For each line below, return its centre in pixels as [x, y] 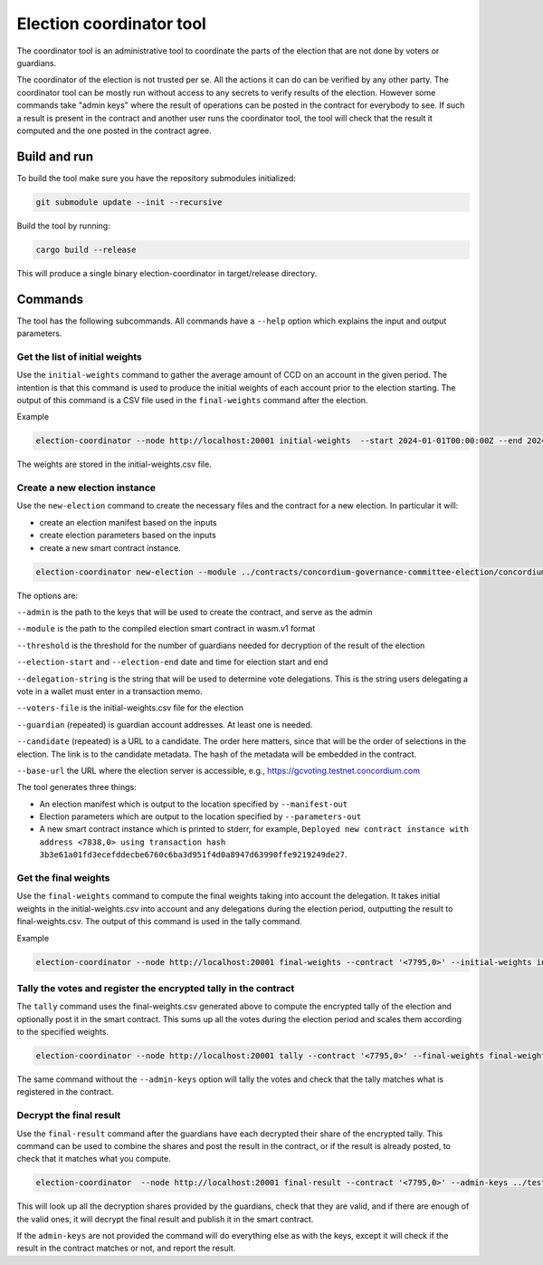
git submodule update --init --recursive [129, 202]
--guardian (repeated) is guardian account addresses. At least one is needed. [165, 724]
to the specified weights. [62, 1032]
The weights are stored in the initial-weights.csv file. [114, 464]
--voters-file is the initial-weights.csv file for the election [130, 708]
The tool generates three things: [76, 787]
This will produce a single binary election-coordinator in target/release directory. [167, 273]
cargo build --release [86, 250]
